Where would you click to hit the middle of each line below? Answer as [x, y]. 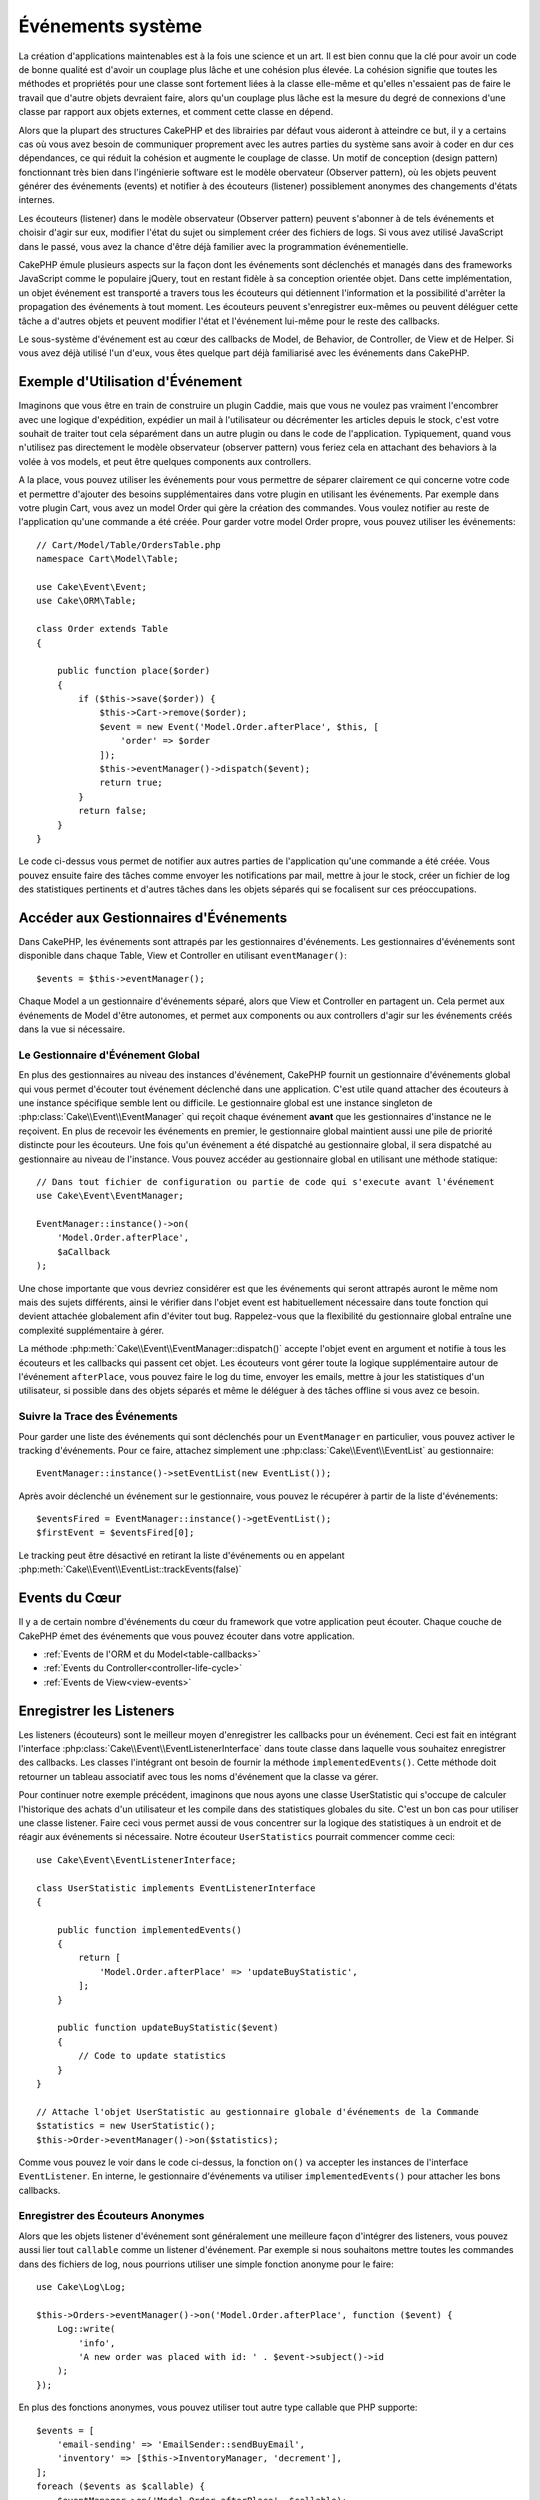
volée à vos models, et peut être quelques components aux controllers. [165, 461]
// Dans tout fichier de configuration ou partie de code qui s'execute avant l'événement [265, 1181]
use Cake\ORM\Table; [86, 601]
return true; [131, 783]
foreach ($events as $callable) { [120, 2486]
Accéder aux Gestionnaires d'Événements [153, 917]
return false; [113, 811]
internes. [36, 200]
